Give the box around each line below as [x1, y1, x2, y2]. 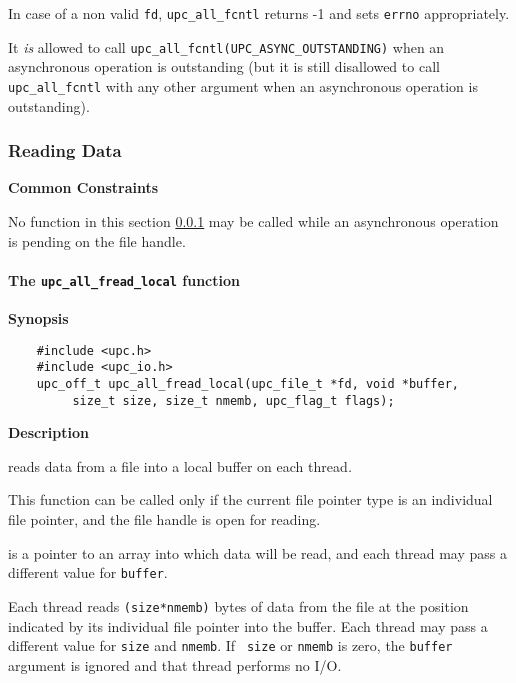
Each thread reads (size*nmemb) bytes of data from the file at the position [8, 595, 469, 616]
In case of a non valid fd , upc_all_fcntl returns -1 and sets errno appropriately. [8, 3, 510, 23]
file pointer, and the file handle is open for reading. [8, 509, 321, 530]
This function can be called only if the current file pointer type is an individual [8, 489, 493, 510]
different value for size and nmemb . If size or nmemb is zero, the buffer [8, 635, 453, 656]
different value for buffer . [8, 562, 168, 583]
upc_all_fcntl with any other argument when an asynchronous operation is [8, 75, 478, 96]
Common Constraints [8, 177, 159, 198]
